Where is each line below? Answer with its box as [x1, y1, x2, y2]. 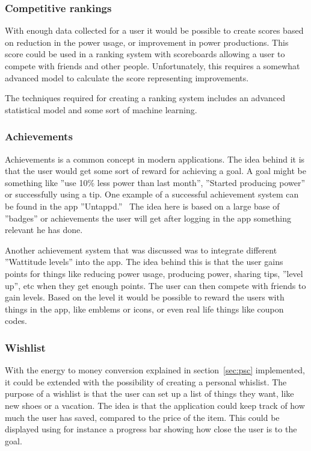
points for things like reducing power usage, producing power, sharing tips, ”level [5, 267, 303, 279]
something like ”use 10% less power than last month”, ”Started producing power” [5, 176, 306, 188]
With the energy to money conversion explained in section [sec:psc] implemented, [5, 364, 305, 376]
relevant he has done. [5, 223, 83, 236]
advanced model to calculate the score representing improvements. [5, 71, 249, 84]
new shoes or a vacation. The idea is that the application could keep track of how [5, 399, 305, 411]
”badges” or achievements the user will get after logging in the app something [5, 211, 291, 224]
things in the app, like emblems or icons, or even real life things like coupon [5, 302, 284, 315]
